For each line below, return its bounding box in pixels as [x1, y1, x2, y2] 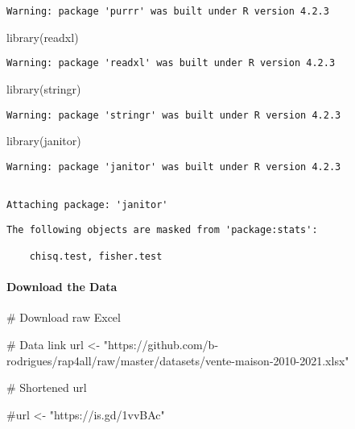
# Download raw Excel [6, 309, 121, 326]
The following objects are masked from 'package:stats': [6, 223, 318, 235]
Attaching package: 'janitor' [6, 199, 168, 211]
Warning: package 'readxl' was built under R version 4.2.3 [6, 57, 336, 69]
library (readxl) [6, 28, 79, 45]
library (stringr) [6, 80, 81, 97]
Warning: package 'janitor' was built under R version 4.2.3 [6, 160, 341, 173]
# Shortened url [6, 379, 87, 396]
